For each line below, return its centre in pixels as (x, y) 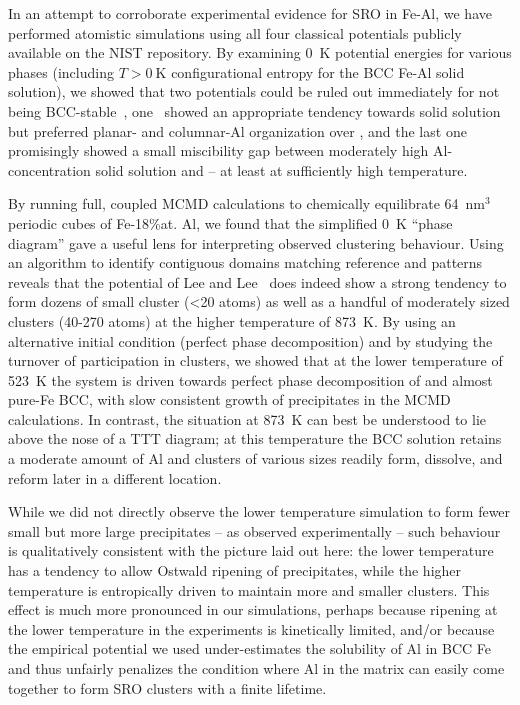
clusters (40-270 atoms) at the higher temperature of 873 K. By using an (232, 320)
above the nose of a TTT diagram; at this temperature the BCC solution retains (255, 438)
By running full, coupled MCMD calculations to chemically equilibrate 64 (233, 203)
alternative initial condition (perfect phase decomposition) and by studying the (250, 340)
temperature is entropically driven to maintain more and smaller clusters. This (249, 589)
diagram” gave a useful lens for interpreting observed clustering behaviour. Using (256, 242)
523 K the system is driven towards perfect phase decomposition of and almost (250, 379)
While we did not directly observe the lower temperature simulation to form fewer (259, 511)
